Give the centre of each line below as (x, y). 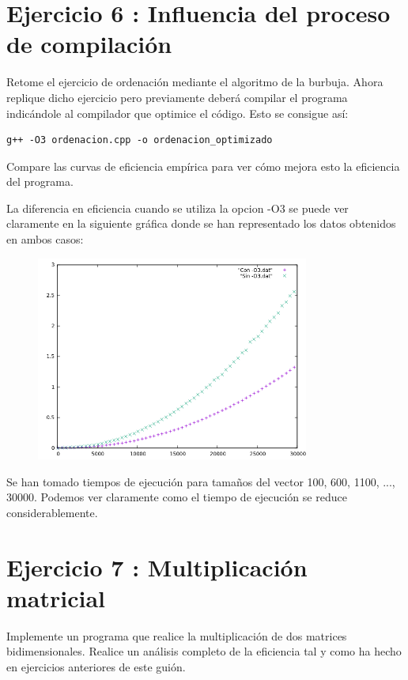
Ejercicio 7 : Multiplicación (157, 567)
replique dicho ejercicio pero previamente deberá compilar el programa (177, 97)
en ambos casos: (45, 239)
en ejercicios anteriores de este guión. (96, 666)
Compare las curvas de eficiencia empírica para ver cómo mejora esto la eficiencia (203, 166)
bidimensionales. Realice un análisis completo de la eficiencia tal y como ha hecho (204, 651)
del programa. (40, 181)
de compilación (89, 44)
